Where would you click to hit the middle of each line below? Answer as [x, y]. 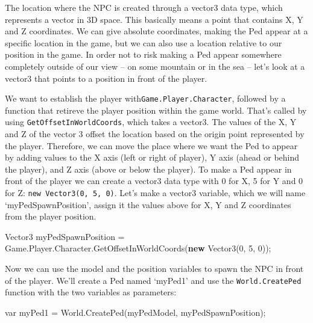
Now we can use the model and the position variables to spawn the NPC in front [154, 269]
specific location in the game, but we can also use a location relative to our [144, 42]
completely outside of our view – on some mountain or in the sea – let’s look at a [155, 66]
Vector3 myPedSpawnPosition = [65, 236]
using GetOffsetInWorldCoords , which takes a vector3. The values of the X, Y [151, 122]
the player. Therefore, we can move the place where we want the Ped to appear [151, 145]
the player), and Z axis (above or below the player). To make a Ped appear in [148, 169]
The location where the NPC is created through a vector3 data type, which [144, 7]
